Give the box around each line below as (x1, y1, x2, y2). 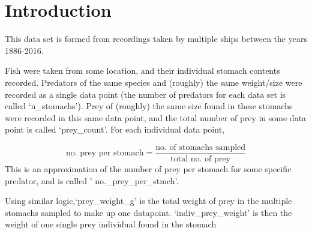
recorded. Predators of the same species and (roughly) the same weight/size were (5, 76, 302, 88)
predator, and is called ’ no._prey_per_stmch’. (5, 174, 179, 187)
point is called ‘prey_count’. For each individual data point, (5, 123, 224, 136)
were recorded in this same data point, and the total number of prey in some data (5, 111, 307, 124)
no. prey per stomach (65, 149, 144, 158)
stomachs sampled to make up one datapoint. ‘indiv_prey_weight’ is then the (5, 206, 292, 218)
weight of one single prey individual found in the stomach (5, 218, 217, 230)
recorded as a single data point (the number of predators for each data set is (5, 88, 286, 100)
